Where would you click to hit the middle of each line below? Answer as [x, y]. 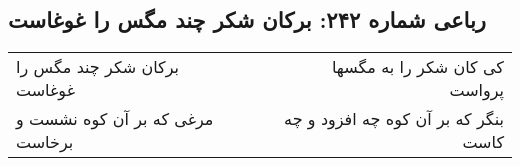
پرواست [476, 90]
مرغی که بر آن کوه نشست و [115, 119]
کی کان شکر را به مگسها [417, 67]
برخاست [45, 142]
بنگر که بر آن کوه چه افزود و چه [394, 119]
